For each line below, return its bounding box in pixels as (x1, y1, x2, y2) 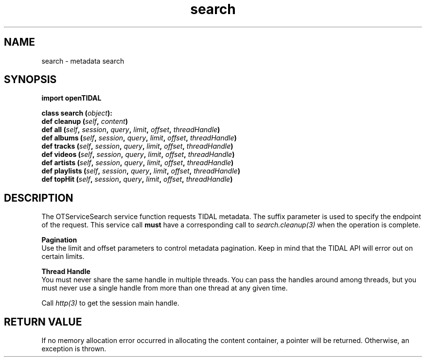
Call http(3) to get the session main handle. (41, 299, 179, 308)
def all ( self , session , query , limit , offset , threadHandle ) (41, 125, 220, 134)
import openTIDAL (41, 94, 102, 103)
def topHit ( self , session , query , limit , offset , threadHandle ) (41, 175, 233, 184)
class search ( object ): (41, 109, 112, 118)
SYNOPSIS (4, 73, 57, 86)
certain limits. (41, 252, 85, 261)
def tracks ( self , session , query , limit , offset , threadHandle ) (41, 142, 233, 151)
